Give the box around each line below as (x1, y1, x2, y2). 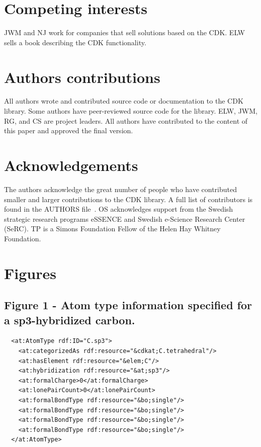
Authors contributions (4, 66, 160, 87)
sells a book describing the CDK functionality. (4, 37, 146, 47)
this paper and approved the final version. (4, 125, 133, 136)
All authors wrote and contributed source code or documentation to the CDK (4, 96, 243, 106)
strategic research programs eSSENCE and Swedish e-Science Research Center (4, 213, 245, 224)
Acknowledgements (4, 155, 138, 175)
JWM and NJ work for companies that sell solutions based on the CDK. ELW (4, 27, 245, 38)
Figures (4, 262, 56, 283)
